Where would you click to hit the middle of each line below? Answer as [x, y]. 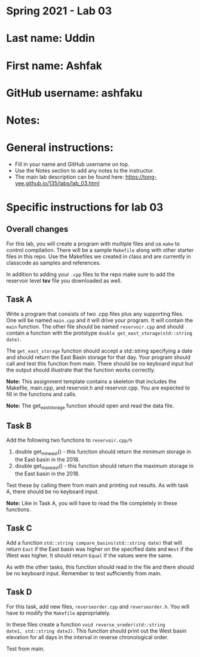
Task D [19, 592]
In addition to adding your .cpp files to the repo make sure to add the [90, 274]
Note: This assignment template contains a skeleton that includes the [91, 381]
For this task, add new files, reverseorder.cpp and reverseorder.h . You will [98, 606]
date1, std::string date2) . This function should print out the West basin [96, 631]
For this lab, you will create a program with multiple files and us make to [93, 244]
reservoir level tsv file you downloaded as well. [64, 280]
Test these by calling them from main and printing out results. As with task [98, 485]
